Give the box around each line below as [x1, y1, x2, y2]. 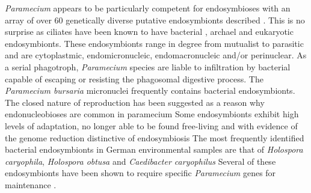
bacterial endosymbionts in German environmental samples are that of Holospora [5, 143, 303, 156]
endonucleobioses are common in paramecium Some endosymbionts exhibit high [5, 108, 299, 120]
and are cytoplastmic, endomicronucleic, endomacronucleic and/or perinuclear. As [5, 49, 307, 61]
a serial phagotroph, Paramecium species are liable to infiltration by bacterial [5, 60, 291, 73]
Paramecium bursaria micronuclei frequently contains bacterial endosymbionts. [5, 84, 295, 97]
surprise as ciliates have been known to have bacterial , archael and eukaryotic [5, 25, 294, 38]
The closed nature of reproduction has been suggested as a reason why [5, 96, 265, 108]
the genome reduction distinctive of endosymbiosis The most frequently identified [5, 131, 304, 144]
